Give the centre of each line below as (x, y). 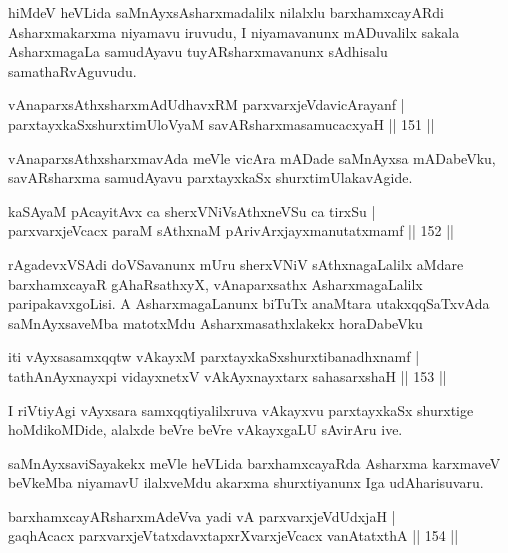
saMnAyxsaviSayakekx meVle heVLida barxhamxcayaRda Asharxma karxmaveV (254, 462)
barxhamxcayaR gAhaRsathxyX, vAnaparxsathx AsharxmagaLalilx (215, 283)
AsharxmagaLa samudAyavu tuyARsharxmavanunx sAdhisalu (198, 51)
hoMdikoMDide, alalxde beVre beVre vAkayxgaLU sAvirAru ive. (205, 429)
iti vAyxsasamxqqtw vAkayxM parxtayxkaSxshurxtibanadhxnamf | (214, 356)
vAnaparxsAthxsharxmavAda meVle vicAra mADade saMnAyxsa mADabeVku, (252, 157)
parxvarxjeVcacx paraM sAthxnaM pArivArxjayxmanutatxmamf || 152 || (231, 230)
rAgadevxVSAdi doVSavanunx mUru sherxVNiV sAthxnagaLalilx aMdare (236, 263)
